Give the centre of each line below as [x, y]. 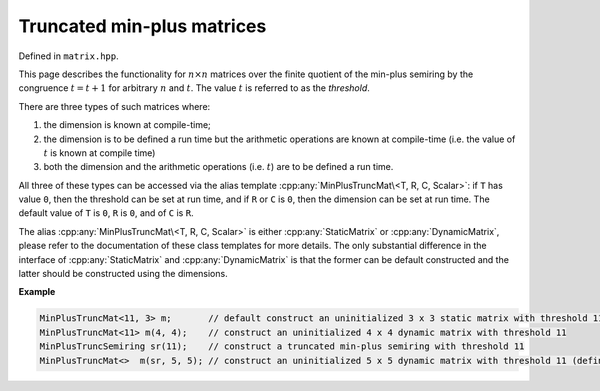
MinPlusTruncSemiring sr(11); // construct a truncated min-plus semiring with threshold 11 [282, 346]
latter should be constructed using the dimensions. [123, 274]
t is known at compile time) [99, 152]
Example [37, 292]
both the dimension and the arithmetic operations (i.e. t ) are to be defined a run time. [218, 167]
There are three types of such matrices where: [114, 106]
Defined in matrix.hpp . [68, 56]
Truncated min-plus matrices [142, 26]
